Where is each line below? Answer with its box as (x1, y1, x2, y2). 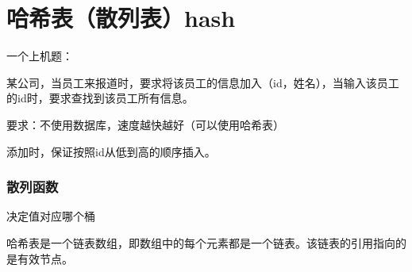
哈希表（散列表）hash (6, 2, 236, 34)
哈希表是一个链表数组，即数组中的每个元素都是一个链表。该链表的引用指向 (6, 234, 395, 251)
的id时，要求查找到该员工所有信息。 (6, 90, 194, 106)
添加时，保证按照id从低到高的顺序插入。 (6, 143, 216, 159)
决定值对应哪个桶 (6, 208, 95, 224)
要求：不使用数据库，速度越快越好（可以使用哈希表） (6, 116, 284, 132)
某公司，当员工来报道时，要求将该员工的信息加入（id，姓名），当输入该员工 (6, 74, 399, 90)
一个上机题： (6, 48, 73, 64)
